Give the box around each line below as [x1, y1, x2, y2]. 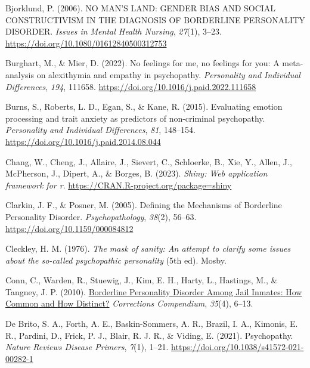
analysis [5, 68, 34, 81]
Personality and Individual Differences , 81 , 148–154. [5, 123, 196, 136]
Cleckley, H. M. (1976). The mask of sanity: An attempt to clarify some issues [5, 242, 291, 255]
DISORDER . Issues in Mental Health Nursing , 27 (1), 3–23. [5, 25, 222, 38]
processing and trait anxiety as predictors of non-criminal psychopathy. [5, 112, 265, 124]
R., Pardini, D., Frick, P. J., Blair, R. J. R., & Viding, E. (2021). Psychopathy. [5, 329, 293, 341]
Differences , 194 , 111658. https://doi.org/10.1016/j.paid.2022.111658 [5, 80, 256, 92]
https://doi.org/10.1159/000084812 [5, 222, 134, 234]
